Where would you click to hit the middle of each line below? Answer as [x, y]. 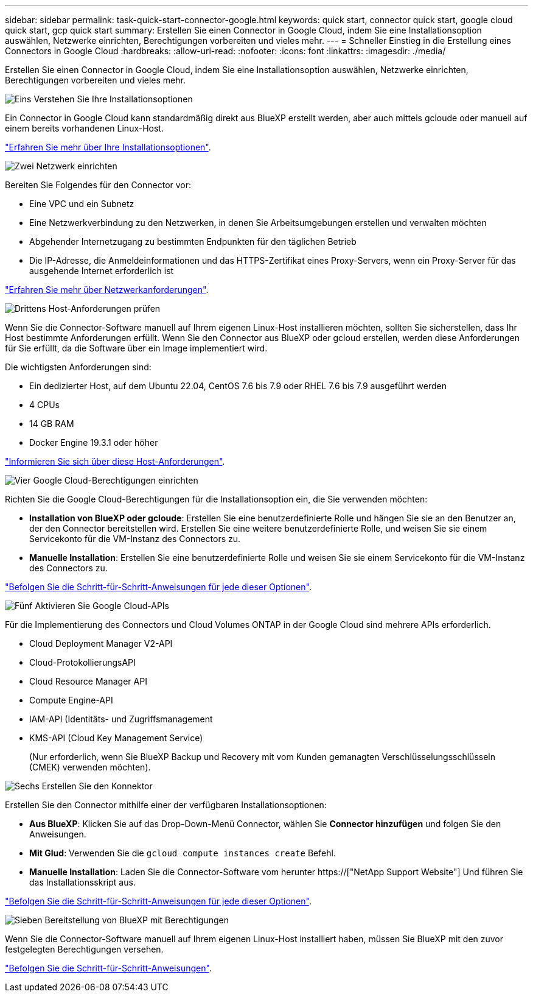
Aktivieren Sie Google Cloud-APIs [102, 606]
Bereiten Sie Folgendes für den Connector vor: [98, 185]
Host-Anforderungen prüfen [104, 308]
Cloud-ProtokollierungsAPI [82, 662]
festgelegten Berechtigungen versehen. [84, 949]
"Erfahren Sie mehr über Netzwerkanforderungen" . [107, 290]
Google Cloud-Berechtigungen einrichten [116, 480]
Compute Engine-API [71, 700]
